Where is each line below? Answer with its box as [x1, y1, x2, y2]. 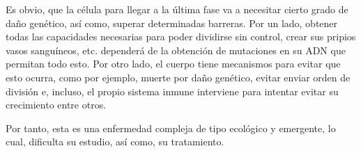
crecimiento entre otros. [6, 97, 107, 112]
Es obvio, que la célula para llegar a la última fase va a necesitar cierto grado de [6, 2, 348, 16]
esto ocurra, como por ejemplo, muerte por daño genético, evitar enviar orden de [6, 70, 351, 84]
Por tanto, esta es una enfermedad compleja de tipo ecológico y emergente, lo [6, 120, 336, 135]
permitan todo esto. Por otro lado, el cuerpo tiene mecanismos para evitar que [6, 56, 341, 71]
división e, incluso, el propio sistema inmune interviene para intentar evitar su [6, 83, 339, 98]
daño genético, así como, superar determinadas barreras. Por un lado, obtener [6, 15, 338, 30]
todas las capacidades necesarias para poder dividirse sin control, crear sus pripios [6, 29, 356, 44]
